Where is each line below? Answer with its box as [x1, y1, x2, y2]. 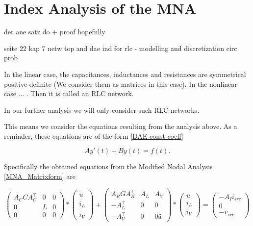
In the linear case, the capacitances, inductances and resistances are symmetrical [4, 69, 246, 79]
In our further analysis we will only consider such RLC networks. [4, 104, 200, 115]
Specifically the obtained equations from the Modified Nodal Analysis [4, 161, 213, 172]
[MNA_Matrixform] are [4, 171, 76, 181]
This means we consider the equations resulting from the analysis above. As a [4, 121, 237, 131]
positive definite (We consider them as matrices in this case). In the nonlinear [4, 78, 237, 89]
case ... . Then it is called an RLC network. [4, 88, 134, 99]
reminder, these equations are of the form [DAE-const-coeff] [4, 130, 183, 141]
